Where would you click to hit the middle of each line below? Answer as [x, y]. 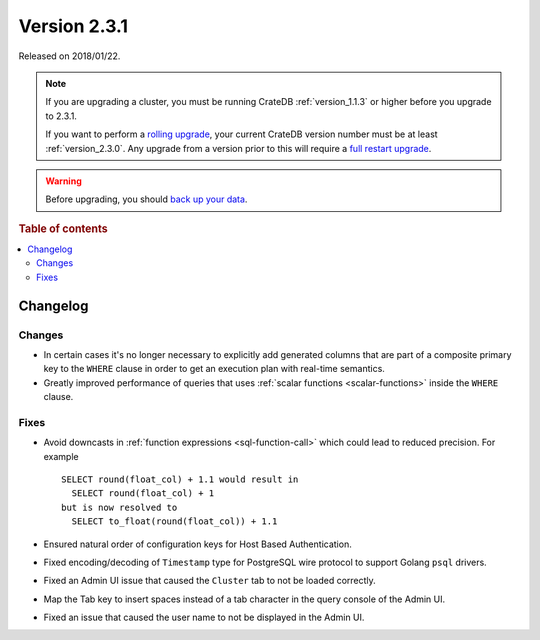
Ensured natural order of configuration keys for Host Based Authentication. [197, 544]
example [61, 456]
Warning [63, 181]
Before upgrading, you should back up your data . [146, 199]
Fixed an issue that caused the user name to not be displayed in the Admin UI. [204, 617]
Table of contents [63, 228]
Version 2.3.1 [73, 26]
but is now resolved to [119, 507]
